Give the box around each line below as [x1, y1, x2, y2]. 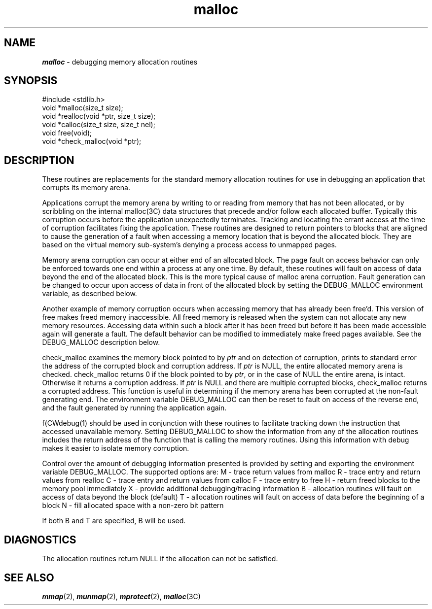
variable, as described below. [42, 289, 137, 298]
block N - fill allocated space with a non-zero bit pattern [42, 501, 224, 510]
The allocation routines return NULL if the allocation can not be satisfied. [42, 554, 278, 563]
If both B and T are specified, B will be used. [42, 516, 186, 525]
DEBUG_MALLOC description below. [42, 338, 160, 347]
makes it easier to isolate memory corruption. [42, 444, 189, 453]
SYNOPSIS [4, 74, 58, 87]
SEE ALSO [4, 571, 54, 584]
